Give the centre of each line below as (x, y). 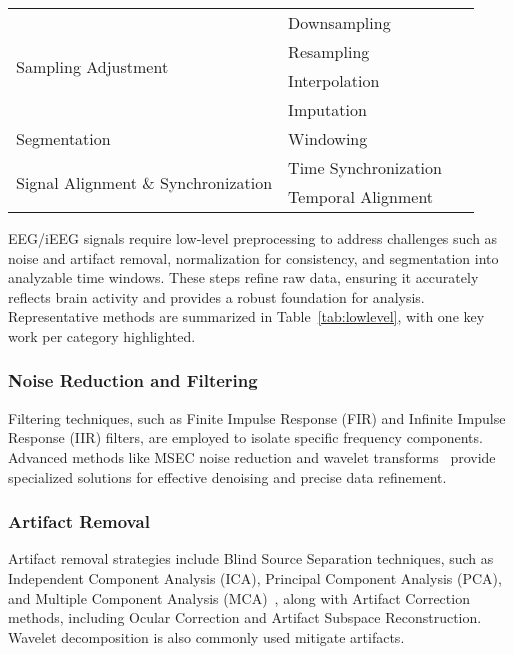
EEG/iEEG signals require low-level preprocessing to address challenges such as (253, 238)
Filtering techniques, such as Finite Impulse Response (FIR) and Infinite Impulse (257, 417)
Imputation (327, 109)
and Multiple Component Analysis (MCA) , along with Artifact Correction (239, 597)
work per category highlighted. (102, 335)
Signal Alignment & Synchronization (144, 182)
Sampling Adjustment (92, 66)
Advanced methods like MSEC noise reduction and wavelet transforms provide (252, 456)
